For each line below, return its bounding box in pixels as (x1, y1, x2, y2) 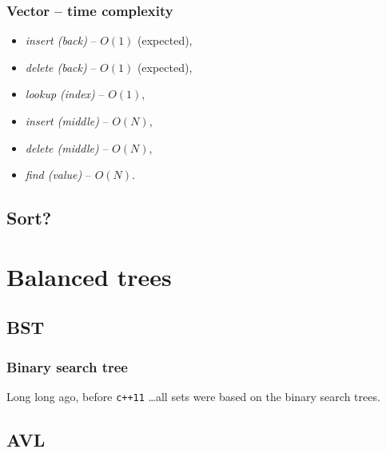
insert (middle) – (25, 113, 109, 129)
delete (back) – (25, 58, 97, 75)
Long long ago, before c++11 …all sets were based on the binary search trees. (6, 387, 380, 404)
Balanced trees (6, 260, 172, 292)
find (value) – (25, 166, 91, 183)
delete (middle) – (25, 139, 109, 156)
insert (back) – (25, 32, 97, 49)
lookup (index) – (25, 85, 105, 102)
